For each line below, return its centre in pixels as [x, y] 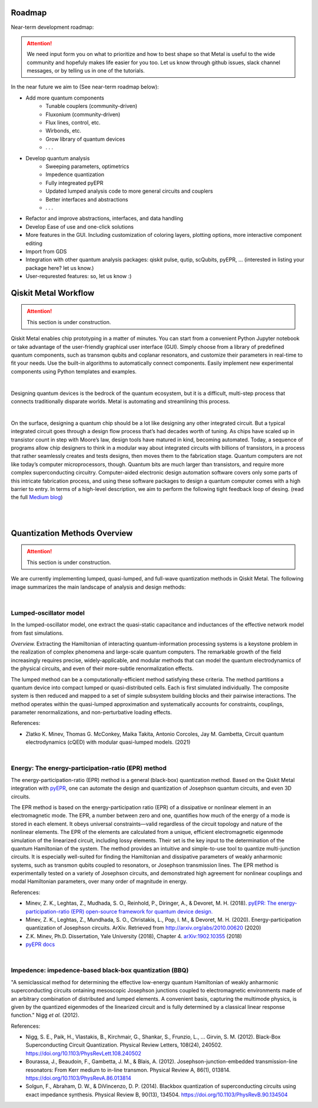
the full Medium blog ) [37, 497]
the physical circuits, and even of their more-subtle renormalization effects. [102, 668]
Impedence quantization [75, 174]
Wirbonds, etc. [64, 131]
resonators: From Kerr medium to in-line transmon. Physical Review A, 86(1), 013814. [128, 1070]
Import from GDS [46, 251]
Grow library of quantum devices [85, 139]
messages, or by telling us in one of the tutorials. [86, 71]
